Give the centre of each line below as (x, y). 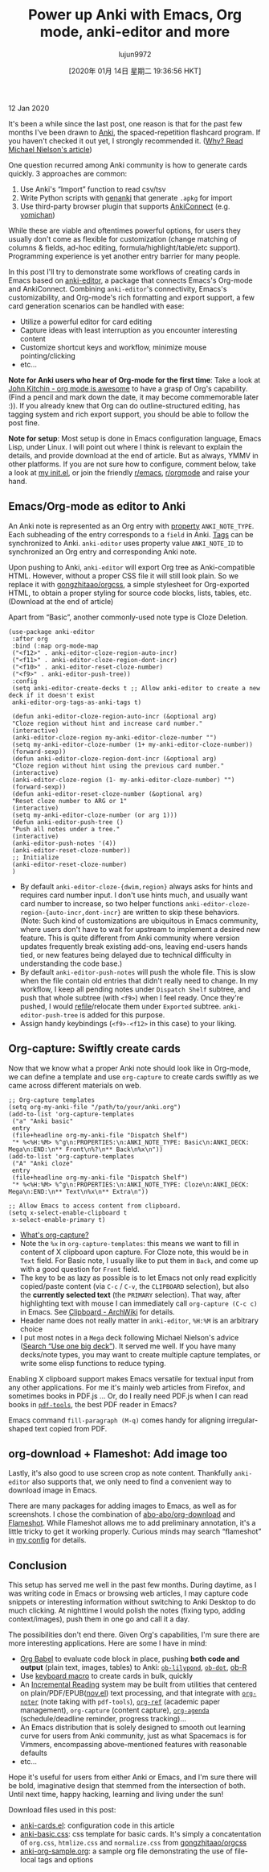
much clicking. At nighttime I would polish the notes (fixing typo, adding (127, 1611)
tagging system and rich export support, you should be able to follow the (129, 414)
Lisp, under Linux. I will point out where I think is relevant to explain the (126, 447)
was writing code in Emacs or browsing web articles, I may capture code (128, 1593)
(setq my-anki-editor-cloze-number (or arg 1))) (95, 815)
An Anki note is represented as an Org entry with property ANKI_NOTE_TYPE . (131, 526)
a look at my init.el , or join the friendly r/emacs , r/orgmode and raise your (129, 472)
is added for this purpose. (122, 1015)
